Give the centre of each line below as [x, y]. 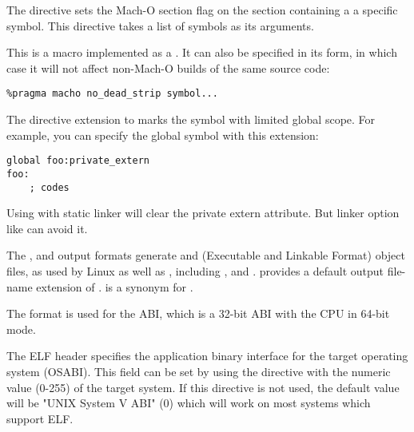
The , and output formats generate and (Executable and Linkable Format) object [206, 255]
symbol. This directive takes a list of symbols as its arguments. [160, 25]
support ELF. [40, 418]
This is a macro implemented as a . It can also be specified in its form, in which [202, 52]
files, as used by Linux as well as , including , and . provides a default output [195, 270]
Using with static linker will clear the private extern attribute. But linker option [203, 213]
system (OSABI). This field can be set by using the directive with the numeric [199, 371]
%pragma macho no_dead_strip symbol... [112, 94]
